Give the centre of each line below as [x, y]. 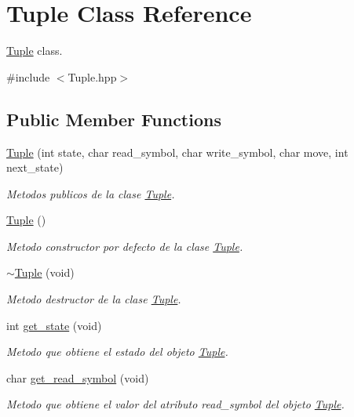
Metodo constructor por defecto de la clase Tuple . [125, 246]
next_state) [35, 167]
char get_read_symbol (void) [78, 377]
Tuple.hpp [92, 76]
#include [28, 76]
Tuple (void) [44, 272]
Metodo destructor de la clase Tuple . [94, 299]
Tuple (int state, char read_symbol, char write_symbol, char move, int [177, 152]
